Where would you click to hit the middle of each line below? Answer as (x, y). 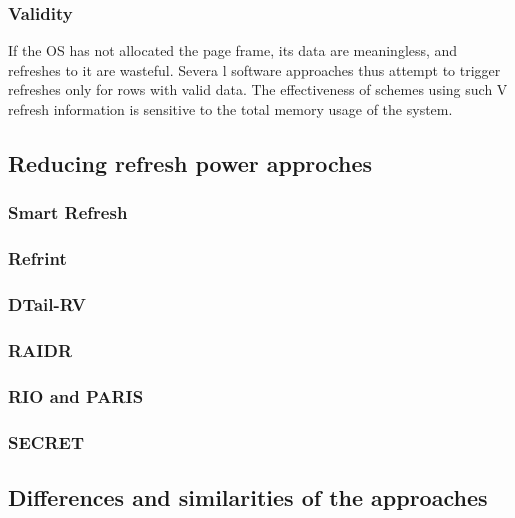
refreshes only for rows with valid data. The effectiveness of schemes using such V (258, 89)
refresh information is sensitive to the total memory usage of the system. (230, 109)
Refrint (37, 258)
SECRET (46, 441)
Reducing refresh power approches (190, 162)
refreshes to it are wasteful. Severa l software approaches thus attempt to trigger (254, 69)
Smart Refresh (68, 212)
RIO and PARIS (76, 395)
